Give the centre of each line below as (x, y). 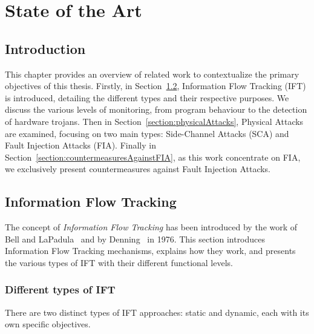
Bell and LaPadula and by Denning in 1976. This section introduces (135, 239)
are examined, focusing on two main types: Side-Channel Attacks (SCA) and (147, 133)
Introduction (45, 48)
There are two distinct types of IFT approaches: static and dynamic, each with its (157, 312)
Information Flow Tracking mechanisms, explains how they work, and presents (150, 251)
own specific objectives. (48, 324)
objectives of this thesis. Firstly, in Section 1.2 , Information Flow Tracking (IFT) (155, 86)
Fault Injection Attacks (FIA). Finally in (80, 145)
